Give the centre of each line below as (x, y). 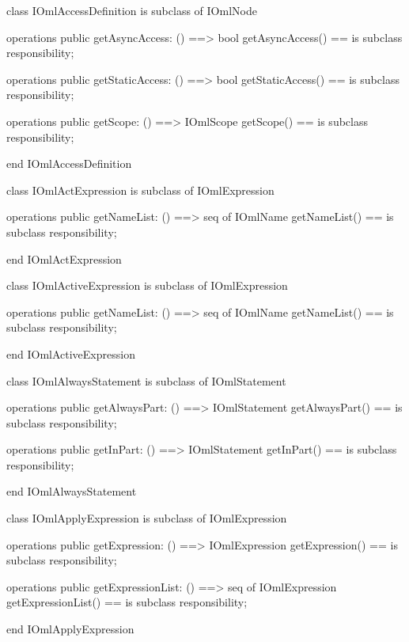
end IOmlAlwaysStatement (72, 491)
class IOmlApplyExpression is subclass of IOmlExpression (147, 518)
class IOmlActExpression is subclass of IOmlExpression (140, 190)
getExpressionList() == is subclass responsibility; (127, 602)
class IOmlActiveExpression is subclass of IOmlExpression (147, 285)
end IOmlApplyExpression (70, 629)
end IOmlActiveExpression (71, 353)
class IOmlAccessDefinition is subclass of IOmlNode (132, 10)
